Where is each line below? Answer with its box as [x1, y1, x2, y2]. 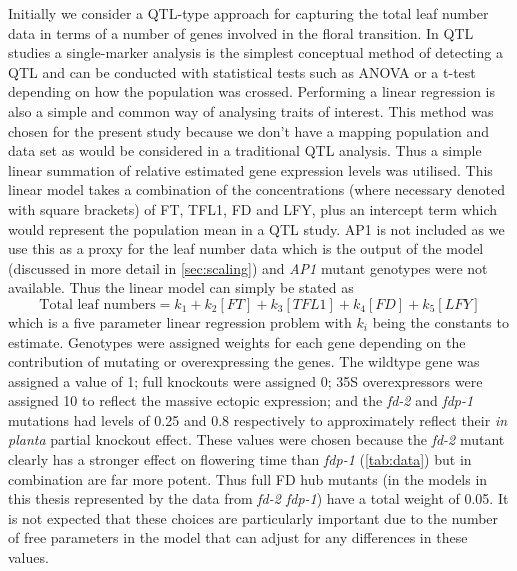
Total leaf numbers [39, 297, 156, 312]
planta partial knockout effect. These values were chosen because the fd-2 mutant [8, 429, 505, 450]
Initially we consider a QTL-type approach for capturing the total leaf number [8, 3, 489, 23]
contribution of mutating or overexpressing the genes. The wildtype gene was [8, 351, 480, 372]
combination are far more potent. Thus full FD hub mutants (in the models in [8, 468, 488, 489]
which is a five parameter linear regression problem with [8, 311, 352, 332]
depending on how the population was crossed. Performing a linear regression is [8, 81, 496, 102]
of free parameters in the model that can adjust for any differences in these [8, 527, 468, 548]
